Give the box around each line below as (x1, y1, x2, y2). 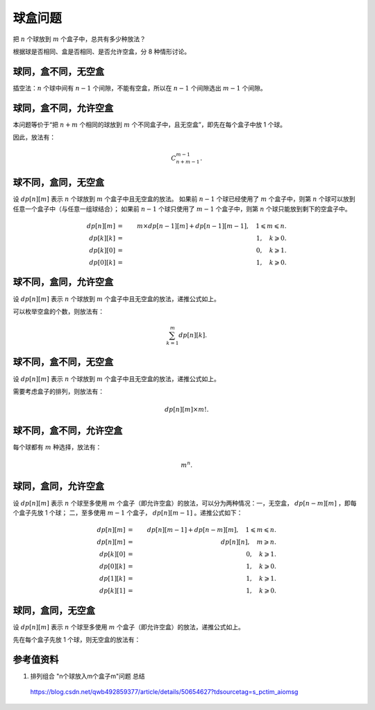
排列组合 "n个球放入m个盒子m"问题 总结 (30, 672, 145, 680)
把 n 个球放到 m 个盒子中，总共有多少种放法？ (12, 35, 146, 43)
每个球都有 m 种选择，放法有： (12, 443, 102, 451)
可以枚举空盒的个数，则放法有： (12, 307, 104, 316)
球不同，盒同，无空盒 (12, 177, 104, 188)
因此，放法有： (12, 133, 56, 142)
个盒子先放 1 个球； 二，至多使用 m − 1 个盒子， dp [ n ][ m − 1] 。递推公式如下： (12, 508, 243, 517)
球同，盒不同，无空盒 (12, 65, 104, 77)
